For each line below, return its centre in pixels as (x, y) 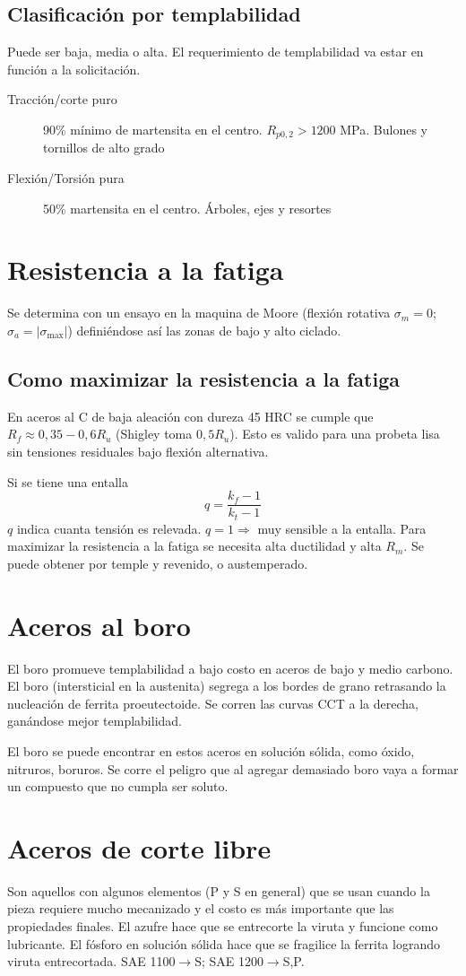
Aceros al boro (99, 625)
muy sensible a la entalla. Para (342, 528)
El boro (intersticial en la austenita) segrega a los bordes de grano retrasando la (227, 686)
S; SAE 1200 (229, 961)
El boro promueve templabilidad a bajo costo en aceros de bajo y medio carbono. (230, 668)
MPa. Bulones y (384, 129)
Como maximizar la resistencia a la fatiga (203, 378)
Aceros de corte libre (139, 847)
